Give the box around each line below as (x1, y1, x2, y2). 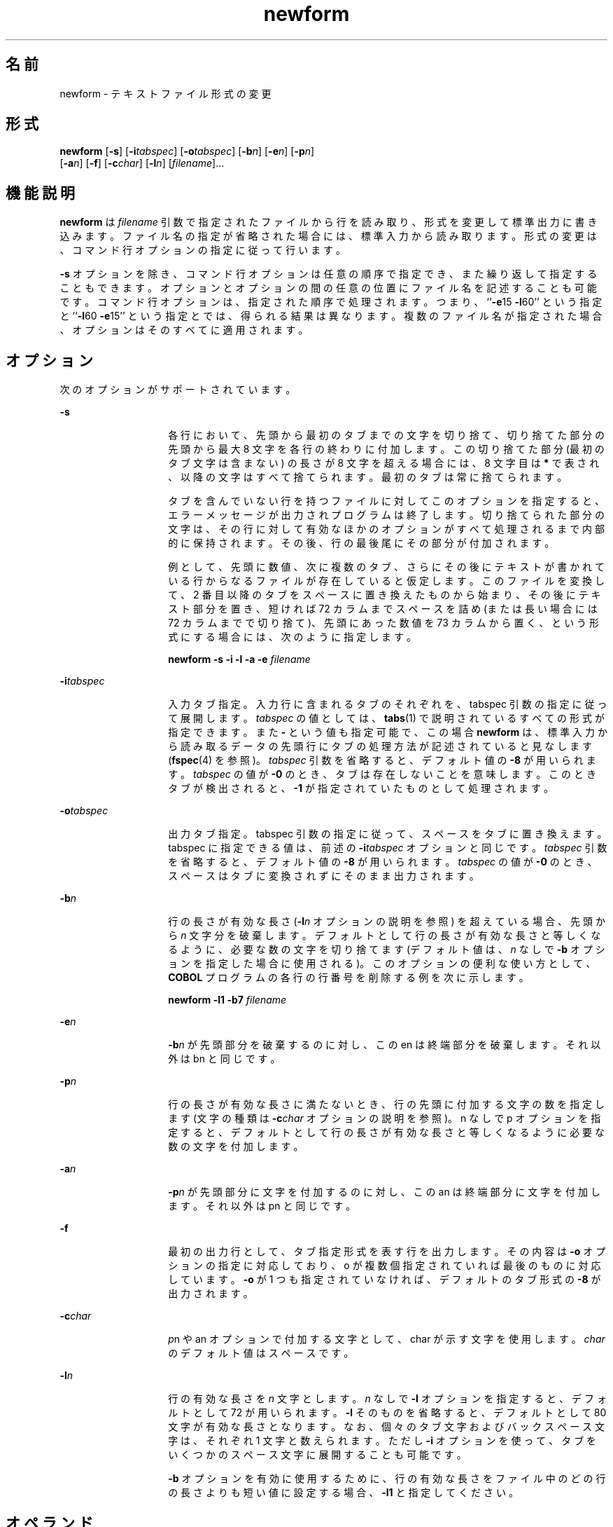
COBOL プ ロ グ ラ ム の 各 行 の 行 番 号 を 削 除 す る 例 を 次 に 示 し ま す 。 (168, 971, 529, 984)
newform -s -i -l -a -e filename (168, 653, 311, 666)
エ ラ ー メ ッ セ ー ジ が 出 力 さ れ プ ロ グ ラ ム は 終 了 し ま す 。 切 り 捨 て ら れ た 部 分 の (168, 509, 605, 521)
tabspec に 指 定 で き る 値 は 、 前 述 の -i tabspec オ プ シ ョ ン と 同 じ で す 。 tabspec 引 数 (168, 842, 607, 854)
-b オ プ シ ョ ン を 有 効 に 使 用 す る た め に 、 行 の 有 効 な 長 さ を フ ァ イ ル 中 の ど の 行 (168, 1472, 606, 1485)
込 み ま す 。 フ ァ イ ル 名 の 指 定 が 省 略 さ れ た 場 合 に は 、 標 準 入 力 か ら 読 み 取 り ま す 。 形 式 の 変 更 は (59, 230, 597, 242)
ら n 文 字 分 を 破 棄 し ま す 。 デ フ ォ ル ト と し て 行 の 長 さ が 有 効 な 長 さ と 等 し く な (168, 929, 601, 942)
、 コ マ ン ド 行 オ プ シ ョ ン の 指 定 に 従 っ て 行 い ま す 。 (59, 244, 346, 256)
